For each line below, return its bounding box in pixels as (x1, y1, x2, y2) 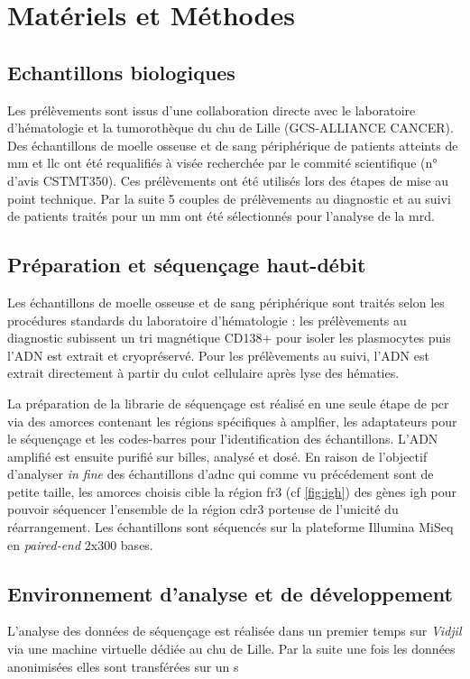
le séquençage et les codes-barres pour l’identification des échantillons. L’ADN (7, 429, 438, 448)
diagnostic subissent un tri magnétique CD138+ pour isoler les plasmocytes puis (7, 328, 451, 347)
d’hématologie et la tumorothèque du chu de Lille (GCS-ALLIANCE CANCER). (7, 118, 454, 137)
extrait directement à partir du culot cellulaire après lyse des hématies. (7, 363, 400, 382)
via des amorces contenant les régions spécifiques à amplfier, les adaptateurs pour (7, 411, 457, 430)
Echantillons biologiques (7, 58, 235, 86)
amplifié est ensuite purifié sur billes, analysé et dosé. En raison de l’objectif (7, 446, 428, 465)
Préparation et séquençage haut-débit (7, 251, 366, 279)
